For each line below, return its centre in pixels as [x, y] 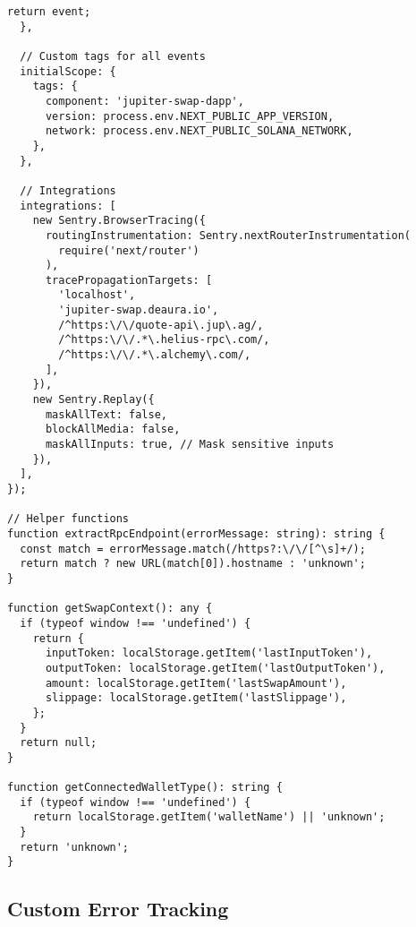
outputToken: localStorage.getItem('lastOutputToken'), [215, 668]
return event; [49, 12]
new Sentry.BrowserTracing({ [119, 221]
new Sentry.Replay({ [93, 400]
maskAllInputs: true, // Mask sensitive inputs [190, 445]
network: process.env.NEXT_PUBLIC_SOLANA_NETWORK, [199, 131]
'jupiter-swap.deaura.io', [139, 310]
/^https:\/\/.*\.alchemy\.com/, [155, 355]
